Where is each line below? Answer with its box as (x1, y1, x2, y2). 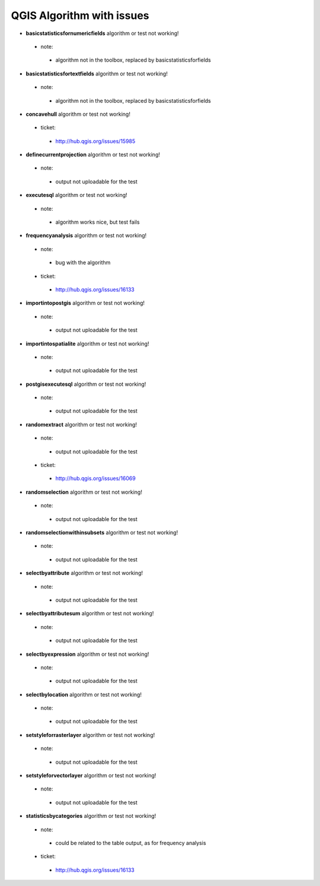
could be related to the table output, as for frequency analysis (55, 839, 207, 846)
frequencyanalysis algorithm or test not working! (25, 232, 147, 239)
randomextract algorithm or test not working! (25, 421, 137, 428)
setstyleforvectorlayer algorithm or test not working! (25, 772, 156, 779)
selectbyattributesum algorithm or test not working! (25, 610, 154, 617)
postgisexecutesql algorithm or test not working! (25, 380, 146, 388)
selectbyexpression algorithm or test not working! (25, 650, 149, 658)
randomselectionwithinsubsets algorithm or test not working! (25, 529, 178, 536)
